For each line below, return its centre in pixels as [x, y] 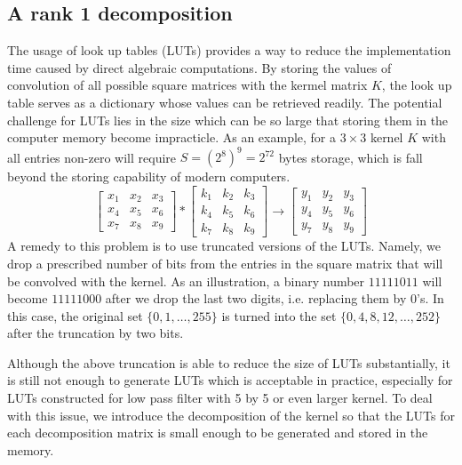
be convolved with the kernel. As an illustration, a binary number [186, 281]
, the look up [417, 85]
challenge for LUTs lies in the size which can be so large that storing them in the [228, 120]
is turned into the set [279, 315]
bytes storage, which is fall [350, 157]
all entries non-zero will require [92, 157]
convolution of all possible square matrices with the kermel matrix [187, 85]
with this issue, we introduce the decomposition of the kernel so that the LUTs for [231, 415]
